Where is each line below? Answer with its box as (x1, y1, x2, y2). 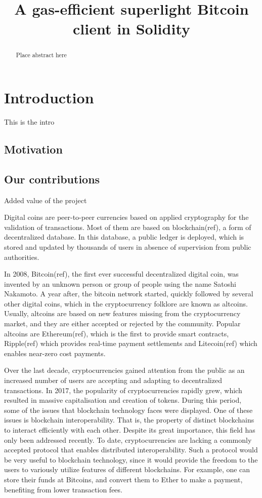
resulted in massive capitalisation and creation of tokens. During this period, (4, 395, 242, 405)
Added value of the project (4, 195, 87, 205)
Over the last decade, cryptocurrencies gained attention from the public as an (4, 365, 245, 375)
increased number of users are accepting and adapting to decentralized (4, 375, 222, 386)
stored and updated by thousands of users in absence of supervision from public (4, 241, 251, 252)
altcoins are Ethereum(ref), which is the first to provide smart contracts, (4, 328, 229, 338)
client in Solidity (72, 18, 190, 39)
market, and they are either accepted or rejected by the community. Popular (4, 318, 241, 329)
